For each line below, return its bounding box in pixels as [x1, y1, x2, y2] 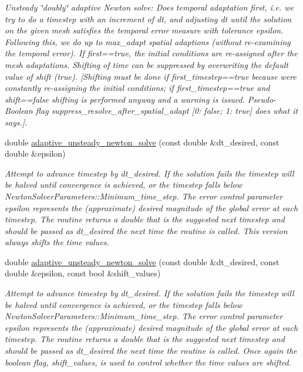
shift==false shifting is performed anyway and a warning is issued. [5, 93, 245, 105]
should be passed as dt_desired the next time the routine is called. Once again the [5, 344, 297, 357]
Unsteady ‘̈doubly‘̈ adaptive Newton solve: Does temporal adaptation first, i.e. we [5, 1, 294, 13]
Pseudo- [247, 93, 277, 105]
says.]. [5, 116, 28, 128]
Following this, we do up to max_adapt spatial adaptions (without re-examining [5, 35, 291, 48]
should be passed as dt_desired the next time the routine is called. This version [5, 224, 288, 236]
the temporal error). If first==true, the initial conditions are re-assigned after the [5, 47, 298, 59]
